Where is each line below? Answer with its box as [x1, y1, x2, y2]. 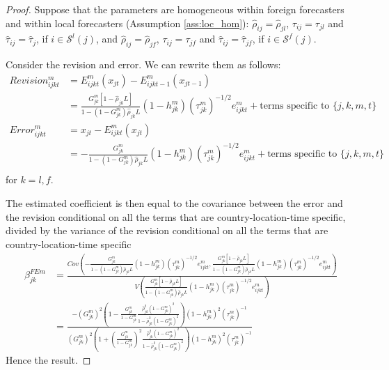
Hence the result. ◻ [6, 353, 91, 367]
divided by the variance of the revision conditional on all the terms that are [6, 223, 328, 238]
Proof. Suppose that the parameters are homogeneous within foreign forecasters [6, 2, 344, 16]
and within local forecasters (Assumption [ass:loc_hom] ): [6, 15, 249, 30]
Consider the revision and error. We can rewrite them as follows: [6, 57, 281, 72]
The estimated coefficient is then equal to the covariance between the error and [6, 196, 343, 210]
